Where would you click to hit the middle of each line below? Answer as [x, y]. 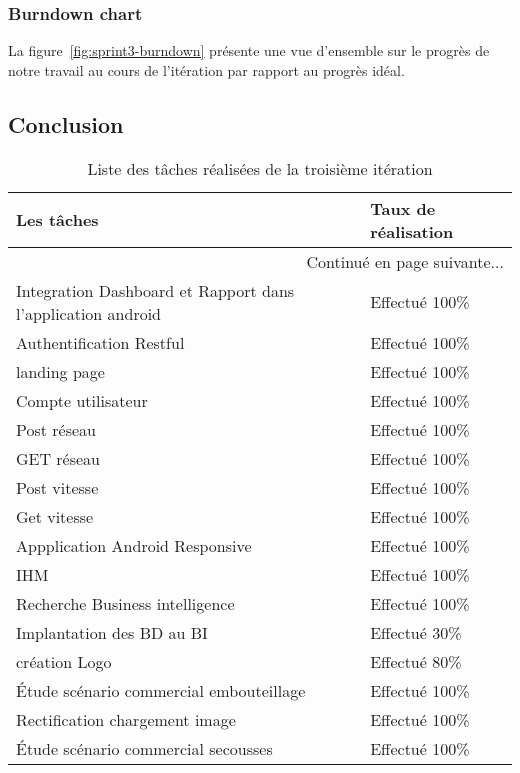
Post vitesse [57, 487]
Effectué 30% [416, 632]
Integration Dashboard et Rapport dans [155, 290]
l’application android [88, 313]
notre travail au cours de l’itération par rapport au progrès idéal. [206, 69]
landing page [60, 371]
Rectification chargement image [126, 719]
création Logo [64, 661]
